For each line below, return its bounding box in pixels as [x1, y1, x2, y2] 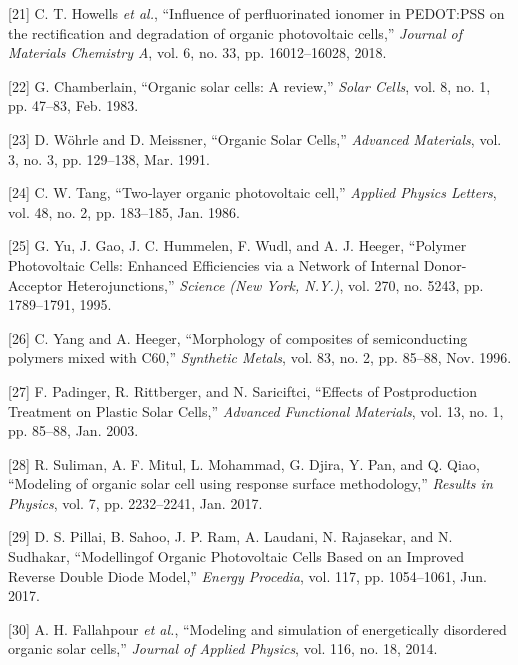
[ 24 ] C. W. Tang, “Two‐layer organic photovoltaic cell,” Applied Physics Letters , [8, 182, 497, 203]
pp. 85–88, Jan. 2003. [8, 420, 139, 441]
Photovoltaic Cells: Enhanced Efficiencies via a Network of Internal [8, 254, 420, 275]
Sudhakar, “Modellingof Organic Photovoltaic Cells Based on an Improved [8, 546, 465, 567]
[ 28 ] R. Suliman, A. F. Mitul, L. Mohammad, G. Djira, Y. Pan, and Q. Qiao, [8, 453, 480, 474]
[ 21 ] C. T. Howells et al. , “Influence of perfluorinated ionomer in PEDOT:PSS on [8, 3, 505, 23]
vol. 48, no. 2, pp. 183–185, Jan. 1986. [8, 201, 240, 222]
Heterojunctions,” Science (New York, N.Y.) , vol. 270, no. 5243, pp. [67, 274, 484, 295]
